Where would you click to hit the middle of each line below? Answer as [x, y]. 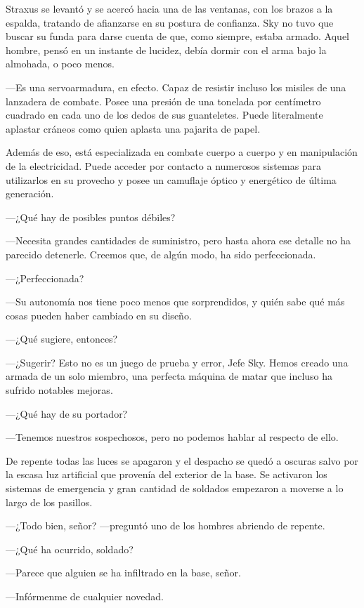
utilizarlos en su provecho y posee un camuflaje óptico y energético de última [171, 179]
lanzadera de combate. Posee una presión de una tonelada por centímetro [163, 101]
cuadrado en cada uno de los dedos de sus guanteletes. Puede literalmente [164, 115]
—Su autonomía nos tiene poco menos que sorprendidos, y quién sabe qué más [175, 302]
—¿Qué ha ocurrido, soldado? [70, 549]
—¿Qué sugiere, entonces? [62, 339]
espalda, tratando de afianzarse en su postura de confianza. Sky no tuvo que [170, 22]
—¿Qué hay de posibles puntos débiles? [91, 217]
